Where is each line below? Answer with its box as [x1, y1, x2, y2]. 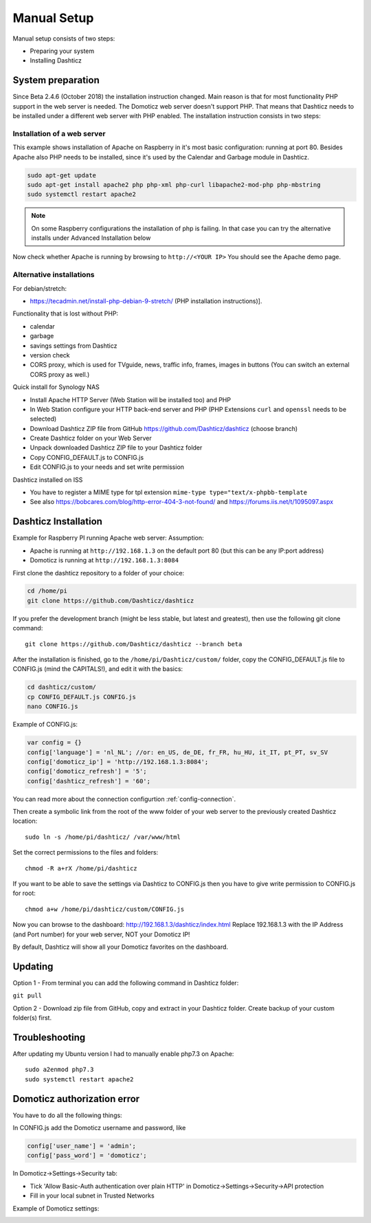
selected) [30, 415, 57, 423]
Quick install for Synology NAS [12, 383, 100, 391]
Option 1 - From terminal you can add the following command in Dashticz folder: [12, 978, 239, 987]
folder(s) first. [12, 1014, 52, 1022]
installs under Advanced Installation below [31, 234, 151, 242]
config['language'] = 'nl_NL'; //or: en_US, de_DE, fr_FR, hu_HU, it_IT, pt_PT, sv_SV [27, 748, 328, 756]
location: [12, 817, 38, 825]
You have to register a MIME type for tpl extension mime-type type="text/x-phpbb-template [30, 488, 308, 496]
